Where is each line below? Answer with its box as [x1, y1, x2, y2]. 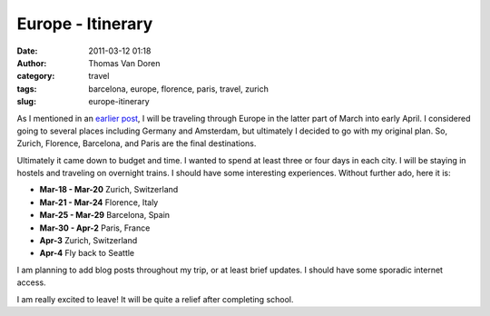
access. [16, 277, 46, 288]
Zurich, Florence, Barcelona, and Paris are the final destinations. [16, 138, 257, 149]
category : [16, 71, 55, 82]
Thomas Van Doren [88, 57, 161, 68]
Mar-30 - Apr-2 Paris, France [39, 222, 151, 233]
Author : [16, 57, 47, 68]
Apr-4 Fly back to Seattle [39, 248, 135, 259]
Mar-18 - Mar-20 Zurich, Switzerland [39, 184, 179, 195]
